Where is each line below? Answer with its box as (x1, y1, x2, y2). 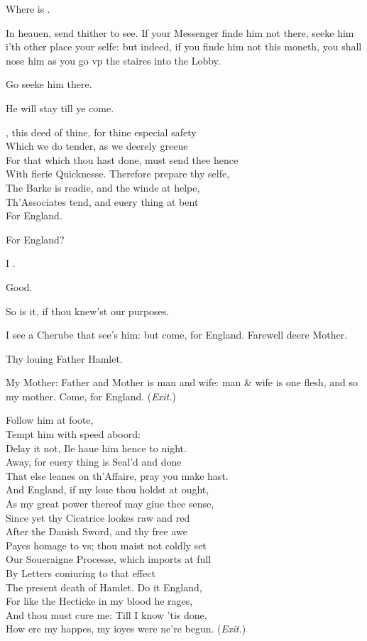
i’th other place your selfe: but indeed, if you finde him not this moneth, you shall (6, 39, 362, 54)
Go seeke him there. (6, 77, 92, 92)
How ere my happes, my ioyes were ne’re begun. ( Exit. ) (6, 621, 246, 636)
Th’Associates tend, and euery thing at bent (6, 194, 199, 209)
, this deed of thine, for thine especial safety (6, 124, 197, 139)
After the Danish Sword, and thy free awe (6, 524, 187, 539)
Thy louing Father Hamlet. (6, 351, 123, 366)
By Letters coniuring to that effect (6, 566, 155, 580)
